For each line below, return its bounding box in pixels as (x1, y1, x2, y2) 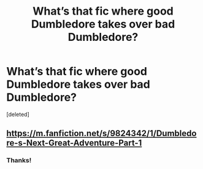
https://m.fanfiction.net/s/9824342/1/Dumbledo (6, 128, 197, 138)
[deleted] (6, 110, 29, 118)
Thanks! (6, 156, 32, 165)
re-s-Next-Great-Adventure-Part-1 (6, 138, 142, 148)
